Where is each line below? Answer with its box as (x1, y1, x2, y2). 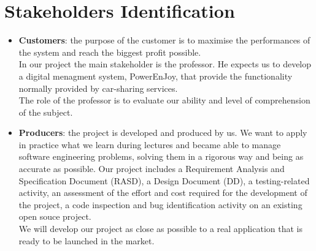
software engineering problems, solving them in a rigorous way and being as (18, 150, 304, 163)
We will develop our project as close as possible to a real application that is (18, 222, 303, 235)
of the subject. (18, 105, 73, 118)
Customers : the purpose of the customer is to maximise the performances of (18, 34, 310, 47)
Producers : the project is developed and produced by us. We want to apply (18, 126, 307, 139)
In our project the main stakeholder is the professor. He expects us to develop (18, 58, 312, 70)
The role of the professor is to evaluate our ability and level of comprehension (18, 94, 310, 107)
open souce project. (18, 210, 91, 223)
